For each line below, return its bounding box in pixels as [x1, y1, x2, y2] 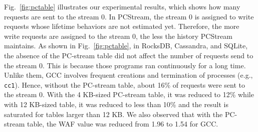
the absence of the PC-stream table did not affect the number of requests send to [4, 50, 253, 60]
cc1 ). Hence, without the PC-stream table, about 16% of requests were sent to [4, 79, 245, 90]
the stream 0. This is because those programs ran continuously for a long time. [4, 60, 246, 70]
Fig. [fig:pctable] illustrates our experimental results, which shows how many [4, 1, 240, 11]
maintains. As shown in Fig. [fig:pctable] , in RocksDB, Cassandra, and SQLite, [4, 40, 248, 51]
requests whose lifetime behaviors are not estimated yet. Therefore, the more [4, 21, 239, 31]
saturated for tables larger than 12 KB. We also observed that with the [4, 109, 223, 119]
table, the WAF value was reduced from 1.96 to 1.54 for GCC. [27, 119, 218, 129]
